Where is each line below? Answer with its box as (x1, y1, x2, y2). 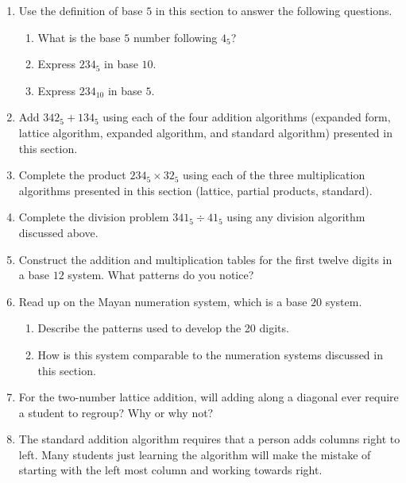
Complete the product (18, 167, 126, 183)
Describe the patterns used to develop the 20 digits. (37, 320, 289, 336)
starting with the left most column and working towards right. (18, 462, 323, 478)
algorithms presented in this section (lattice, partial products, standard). (18, 182, 373, 198)
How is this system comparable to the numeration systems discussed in (37, 346, 383, 362)
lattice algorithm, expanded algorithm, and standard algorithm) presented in (18, 124, 392, 140)
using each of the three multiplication (183, 167, 365, 183)
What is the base (37, 29, 121, 45)
